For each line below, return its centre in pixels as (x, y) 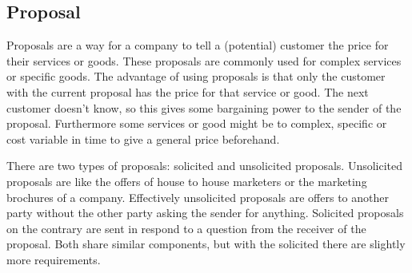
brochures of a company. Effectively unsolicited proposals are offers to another (198, 197)
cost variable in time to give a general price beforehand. (143, 138)
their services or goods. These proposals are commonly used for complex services (204, 60)
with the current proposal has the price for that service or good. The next (188, 91)
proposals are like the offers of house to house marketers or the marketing (187, 181)
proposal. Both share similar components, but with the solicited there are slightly (206, 244)
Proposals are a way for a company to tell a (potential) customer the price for (198, 45)
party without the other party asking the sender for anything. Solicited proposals (205, 213)
